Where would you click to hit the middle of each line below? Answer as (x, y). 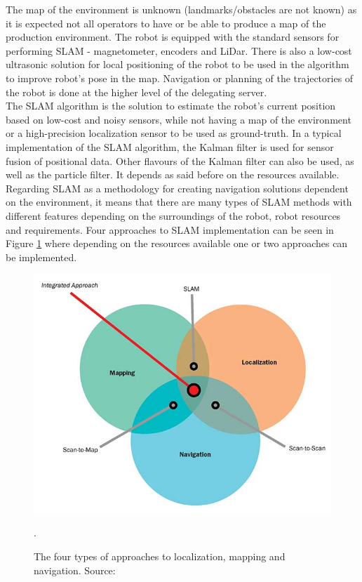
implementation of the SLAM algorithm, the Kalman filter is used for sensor (170, 146)
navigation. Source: (75, 570)
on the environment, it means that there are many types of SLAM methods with (179, 202)
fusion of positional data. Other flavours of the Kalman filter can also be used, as (180, 160)
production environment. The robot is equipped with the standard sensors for (173, 37)
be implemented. (41, 257)
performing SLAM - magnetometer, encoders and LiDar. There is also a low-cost (179, 50)
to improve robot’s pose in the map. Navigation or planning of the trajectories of (180, 78)
